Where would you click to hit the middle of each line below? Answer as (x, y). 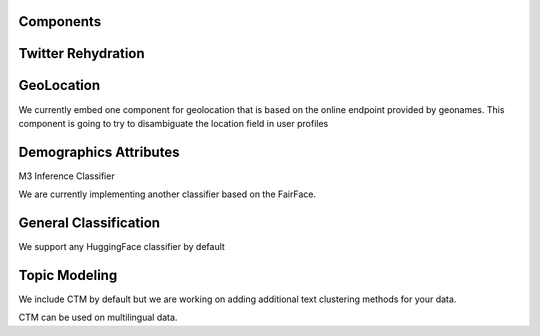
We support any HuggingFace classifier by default (121, 247)
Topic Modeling (68, 275)
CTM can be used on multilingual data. (98, 317)
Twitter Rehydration (81, 53)
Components (60, 21)
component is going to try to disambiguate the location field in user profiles (173, 123)
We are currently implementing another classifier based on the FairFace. (167, 194)
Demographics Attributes (99, 151)
